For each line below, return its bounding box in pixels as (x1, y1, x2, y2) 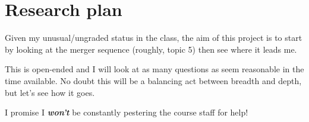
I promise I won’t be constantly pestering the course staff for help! (5, 106, 248, 118)
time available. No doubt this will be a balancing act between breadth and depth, (5, 74, 302, 86)
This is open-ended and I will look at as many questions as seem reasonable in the (5, 63, 304, 75)
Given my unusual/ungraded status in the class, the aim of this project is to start (5, 31, 302, 44)
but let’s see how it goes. (5, 86, 95, 98)
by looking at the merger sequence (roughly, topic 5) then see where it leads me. (5, 43, 297, 55)
